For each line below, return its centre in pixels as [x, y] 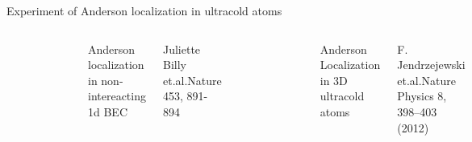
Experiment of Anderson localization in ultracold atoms [144, 10]
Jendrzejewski [431, 65]
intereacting [117, 96]
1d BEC [108, 111]
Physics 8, [422, 96]
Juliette [182, 49]
